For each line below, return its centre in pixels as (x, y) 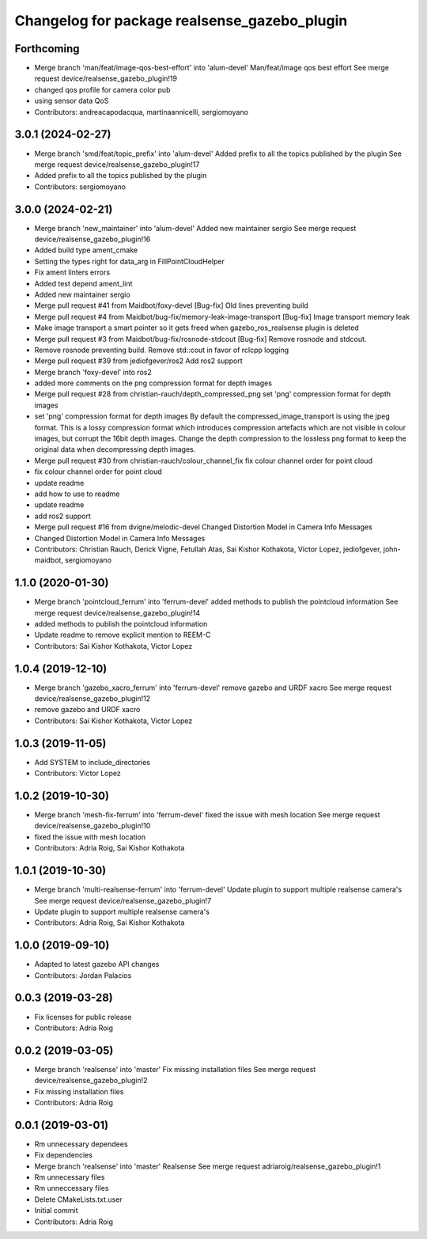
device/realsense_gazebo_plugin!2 (91, 1081)
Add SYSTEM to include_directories (92, 762)
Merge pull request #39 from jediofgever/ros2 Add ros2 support (138, 361)
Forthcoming (47, 49)
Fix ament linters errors (72, 272)
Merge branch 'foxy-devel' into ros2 (93, 372)
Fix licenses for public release (83, 1017)
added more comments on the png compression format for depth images (153, 383)
